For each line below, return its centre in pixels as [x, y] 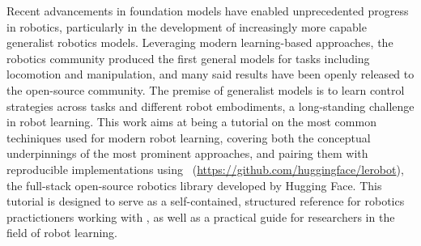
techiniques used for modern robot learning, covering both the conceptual [189, 137]
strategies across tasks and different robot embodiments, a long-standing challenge [210, 106]
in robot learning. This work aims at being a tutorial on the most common [191, 122]
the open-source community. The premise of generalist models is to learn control [206, 89]
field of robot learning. [62, 233]
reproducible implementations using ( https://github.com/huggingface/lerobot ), [205, 169]
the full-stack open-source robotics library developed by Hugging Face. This [194, 185]
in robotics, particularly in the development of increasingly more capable [187, 26]
